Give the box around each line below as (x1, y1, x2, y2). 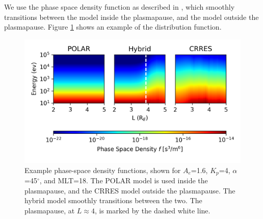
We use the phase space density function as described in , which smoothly (4, 2, 235, 12)
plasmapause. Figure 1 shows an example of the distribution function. (4, 21, 222, 32)
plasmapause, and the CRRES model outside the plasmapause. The (24, 185, 235, 196)
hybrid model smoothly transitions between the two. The (24, 195, 202, 206)
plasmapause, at (24, 205, 75, 215)
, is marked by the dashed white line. (94, 205, 211, 215)
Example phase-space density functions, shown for (24, 164, 181, 175)
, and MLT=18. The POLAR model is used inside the (39, 175, 208, 186)
